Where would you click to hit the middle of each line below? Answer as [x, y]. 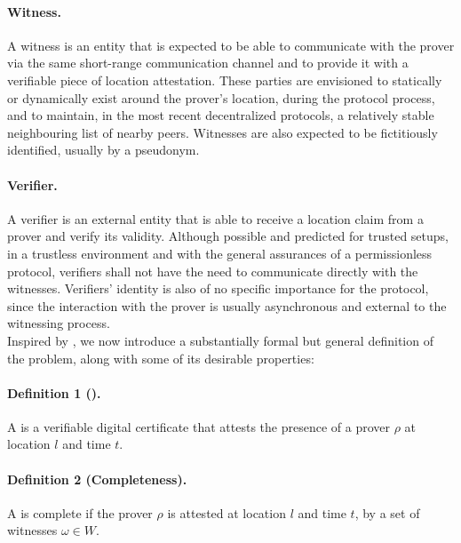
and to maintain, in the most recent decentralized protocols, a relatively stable [221, 115]
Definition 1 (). [54, 392]
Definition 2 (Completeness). [97, 479]
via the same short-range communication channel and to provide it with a [208, 63]
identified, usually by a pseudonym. [103, 150]
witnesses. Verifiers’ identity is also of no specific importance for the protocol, [218, 288]
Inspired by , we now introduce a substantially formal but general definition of [220, 340]
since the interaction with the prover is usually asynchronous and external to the [227, 305]
